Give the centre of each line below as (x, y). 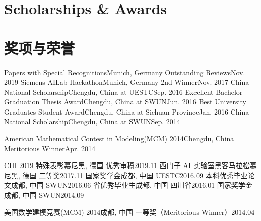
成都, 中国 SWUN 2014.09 (44, 195)
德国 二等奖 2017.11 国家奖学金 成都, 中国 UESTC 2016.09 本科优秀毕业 (135, 175)
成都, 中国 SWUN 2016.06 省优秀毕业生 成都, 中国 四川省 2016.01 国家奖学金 (132, 185)
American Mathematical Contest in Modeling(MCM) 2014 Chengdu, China (119, 139)
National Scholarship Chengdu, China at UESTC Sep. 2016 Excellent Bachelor (123, 92)
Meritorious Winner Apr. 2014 (50, 148)
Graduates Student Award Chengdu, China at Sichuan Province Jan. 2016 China (127, 111)
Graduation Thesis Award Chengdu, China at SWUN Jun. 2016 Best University (125, 102)
